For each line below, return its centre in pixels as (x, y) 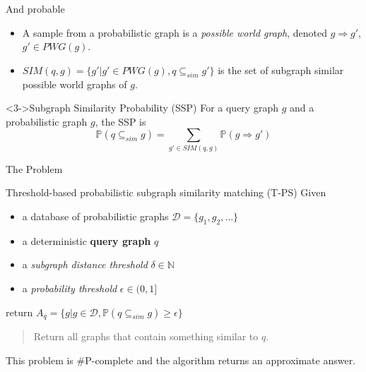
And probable (35, 8)
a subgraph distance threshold (85, 264)
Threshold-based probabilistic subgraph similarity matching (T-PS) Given (166, 192)
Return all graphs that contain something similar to (146, 336)
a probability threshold (70, 288)
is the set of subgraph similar (281, 70)
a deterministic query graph (87, 240)
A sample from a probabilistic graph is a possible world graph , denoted (175, 32)
